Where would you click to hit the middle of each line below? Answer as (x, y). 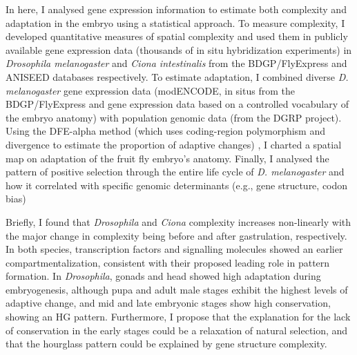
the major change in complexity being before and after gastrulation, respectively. (176, 235)
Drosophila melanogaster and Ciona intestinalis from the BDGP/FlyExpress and (176, 63)
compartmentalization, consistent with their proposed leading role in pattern (168, 262)
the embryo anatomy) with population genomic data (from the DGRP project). (174, 117)
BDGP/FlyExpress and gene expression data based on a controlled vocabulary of (177, 104)
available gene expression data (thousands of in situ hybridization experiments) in (179, 49)
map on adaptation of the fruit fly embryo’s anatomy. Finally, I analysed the (167, 158)
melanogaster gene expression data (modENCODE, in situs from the (150, 90)
